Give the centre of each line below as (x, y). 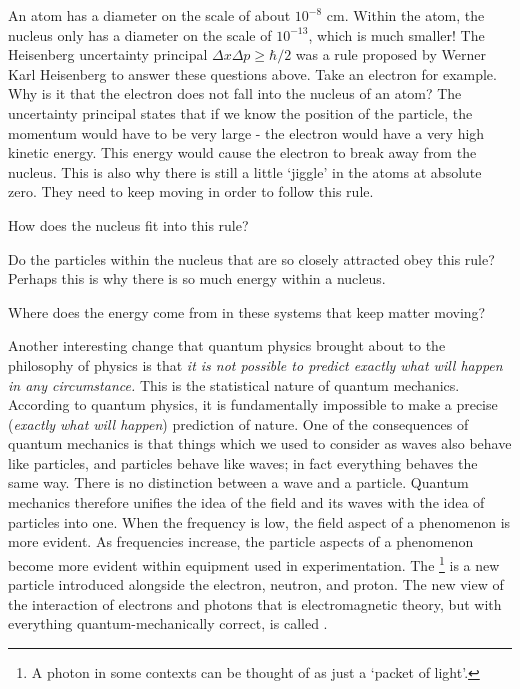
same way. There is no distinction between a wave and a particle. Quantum (238, 482)
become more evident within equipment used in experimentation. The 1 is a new (254, 563)
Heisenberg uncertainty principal (108, 54)
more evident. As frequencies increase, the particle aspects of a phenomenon (241, 541)
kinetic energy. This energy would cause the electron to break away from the (242, 152)
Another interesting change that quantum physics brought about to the (227, 345)
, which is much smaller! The (396, 34)
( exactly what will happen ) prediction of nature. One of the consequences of (238, 423)
